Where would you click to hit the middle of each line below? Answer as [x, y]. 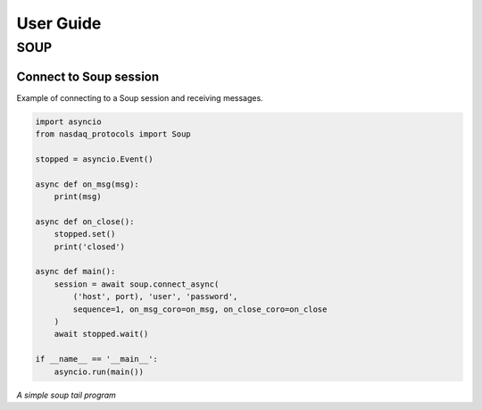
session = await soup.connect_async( [137, 284]
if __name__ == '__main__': [96, 359]
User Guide [59, 23]
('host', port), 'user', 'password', [155, 297]
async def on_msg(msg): [87, 184]
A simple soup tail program [66, 395]
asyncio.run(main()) [99, 372]
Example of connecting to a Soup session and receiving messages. [140, 97]
